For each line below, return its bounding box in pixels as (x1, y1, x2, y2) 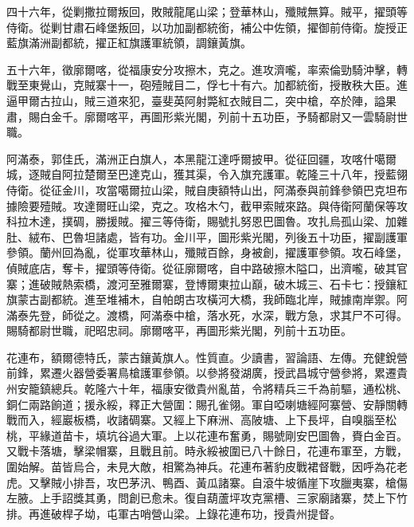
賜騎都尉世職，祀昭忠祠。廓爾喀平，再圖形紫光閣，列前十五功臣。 (6, 322, 352, 339)
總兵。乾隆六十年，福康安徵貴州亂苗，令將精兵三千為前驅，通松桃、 (50, 380, 408, 397)
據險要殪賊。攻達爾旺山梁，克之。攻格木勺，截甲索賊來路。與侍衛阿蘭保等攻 (6, 197, 408, 214)
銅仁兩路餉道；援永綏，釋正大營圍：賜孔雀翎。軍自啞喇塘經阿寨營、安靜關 (6, 395, 396, 412)
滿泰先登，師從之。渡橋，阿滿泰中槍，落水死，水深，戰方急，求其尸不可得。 (6, 306, 408, 323)
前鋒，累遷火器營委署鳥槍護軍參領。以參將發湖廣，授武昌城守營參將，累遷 (6, 364, 396, 381)
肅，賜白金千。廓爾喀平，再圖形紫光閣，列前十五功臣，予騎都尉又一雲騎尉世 (6, 108, 408, 124)
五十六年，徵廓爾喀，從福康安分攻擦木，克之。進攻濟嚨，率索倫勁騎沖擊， (6, 61, 396, 77)
